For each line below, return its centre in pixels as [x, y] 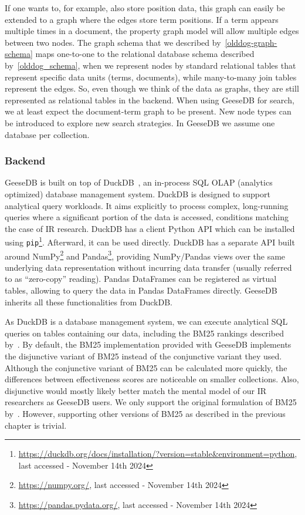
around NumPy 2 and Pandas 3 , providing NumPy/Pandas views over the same [145, 255]
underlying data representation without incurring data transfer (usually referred [148, 267]
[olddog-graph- [251, 42]
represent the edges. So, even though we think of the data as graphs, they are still [152, 88]
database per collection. [47, 134]
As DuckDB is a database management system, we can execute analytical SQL [146, 322]
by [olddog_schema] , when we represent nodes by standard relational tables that [150, 65]
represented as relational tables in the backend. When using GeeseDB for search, [150, 100]
